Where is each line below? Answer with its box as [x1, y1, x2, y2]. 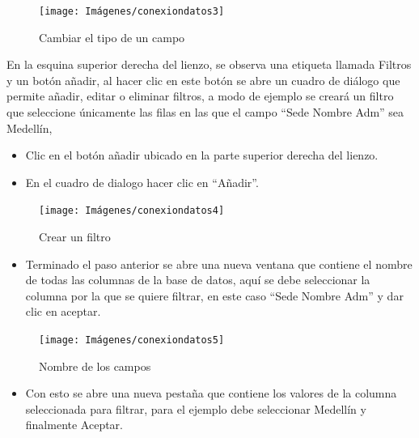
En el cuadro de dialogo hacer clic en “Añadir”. [25, 173, 259, 190]
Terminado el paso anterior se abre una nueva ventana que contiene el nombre [25, 255, 413, 272]
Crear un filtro [39, 228, 111, 245]
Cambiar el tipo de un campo [39, 28, 185, 45]
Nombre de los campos [39, 357, 151, 374]
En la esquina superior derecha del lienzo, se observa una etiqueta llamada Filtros [6, 56, 412, 73]
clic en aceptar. [25, 303, 101, 320]
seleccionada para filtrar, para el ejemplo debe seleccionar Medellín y [25, 400, 366, 417]
